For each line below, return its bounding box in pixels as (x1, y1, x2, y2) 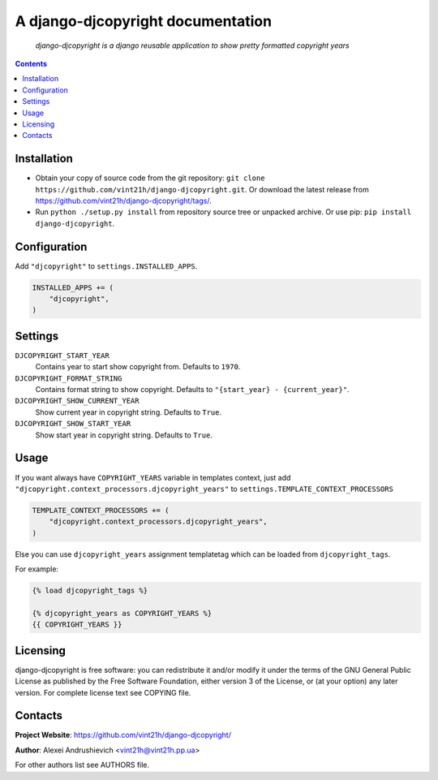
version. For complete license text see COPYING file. (15, 687, 191, 697)
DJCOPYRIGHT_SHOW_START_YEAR (15, 419, 131, 429)
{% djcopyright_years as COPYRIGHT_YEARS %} (32, 609, 213, 618)
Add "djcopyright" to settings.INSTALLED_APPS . (15, 261, 198, 271)
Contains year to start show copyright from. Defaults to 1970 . (35, 362, 241, 372)
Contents (15, 58, 48, 68)
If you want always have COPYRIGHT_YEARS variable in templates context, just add (15, 472, 291, 482)
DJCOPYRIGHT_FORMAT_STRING (15, 373, 122, 383)
